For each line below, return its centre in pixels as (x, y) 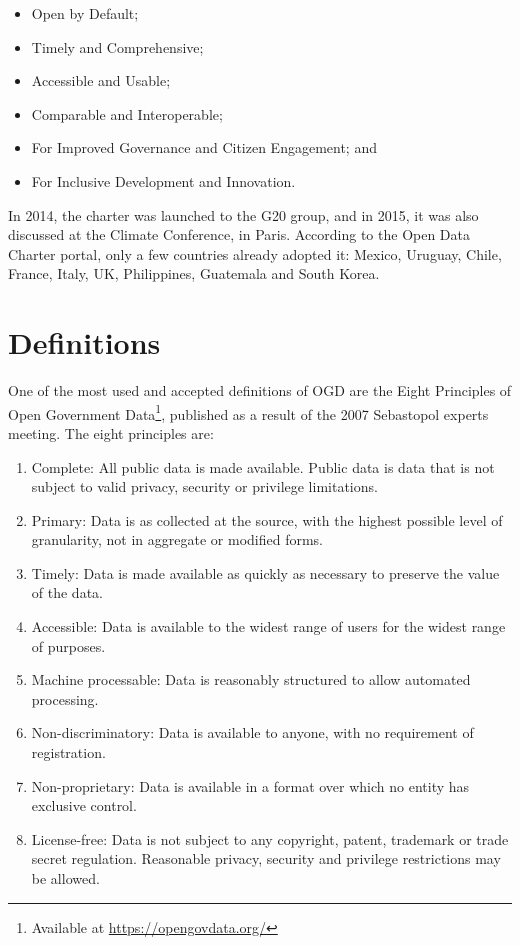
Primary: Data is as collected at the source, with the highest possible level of (267, 519)
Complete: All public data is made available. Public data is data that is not (263, 466)
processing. (65, 698)
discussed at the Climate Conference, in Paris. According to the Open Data (239, 234)
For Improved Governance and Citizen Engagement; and (204, 147)
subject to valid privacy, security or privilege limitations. (204, 486)
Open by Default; (85, 13)
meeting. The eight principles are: (111, 432)
